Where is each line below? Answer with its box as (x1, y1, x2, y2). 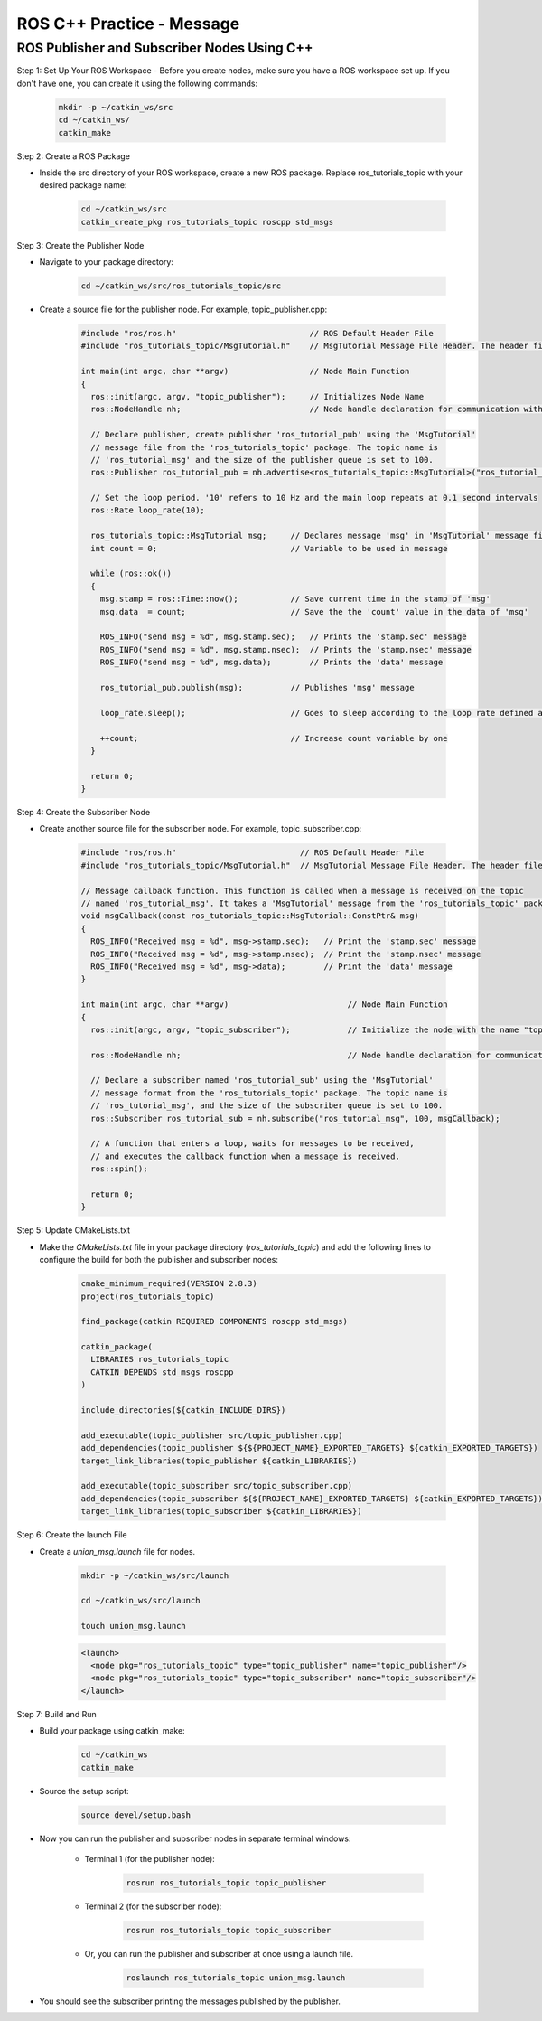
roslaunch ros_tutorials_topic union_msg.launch (126, 1972, 346, 1983)
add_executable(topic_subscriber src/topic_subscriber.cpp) (80, 1480, 353, 1491)
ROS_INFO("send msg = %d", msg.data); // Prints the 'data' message (99, 657, 444, 668)
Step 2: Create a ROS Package (16, 150, 131, 162)
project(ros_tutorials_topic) (80, 1291, 215, 1302)
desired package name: (39, 180, 127, 191)
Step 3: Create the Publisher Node (16, 240, 145, 250)
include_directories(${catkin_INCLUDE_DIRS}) (80, 1405, 286, 1415)
